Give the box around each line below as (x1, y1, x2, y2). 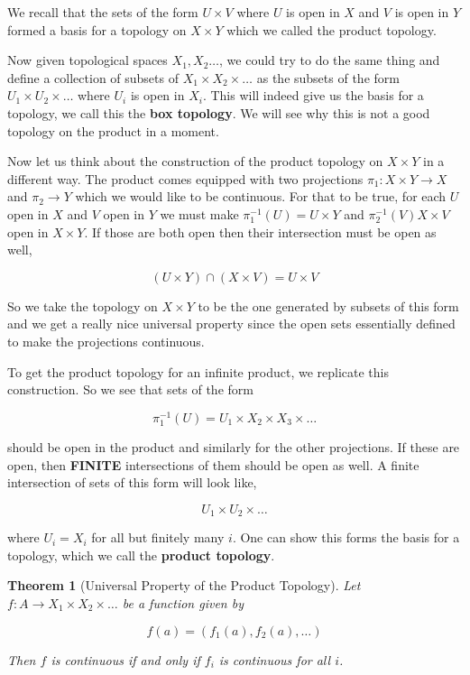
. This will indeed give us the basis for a (202, 86, 424, 105)
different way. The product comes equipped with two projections (7, 169, 364, 188)
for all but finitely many (91, 528, 225, 547)
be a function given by (122, 593, 244, 612)
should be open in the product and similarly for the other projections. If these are (7, 437, 460, 456)
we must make (160, 204, 239, 223)
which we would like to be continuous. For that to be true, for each (75, 187, 447, 206)
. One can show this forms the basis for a (232, 528, 460, 547)
